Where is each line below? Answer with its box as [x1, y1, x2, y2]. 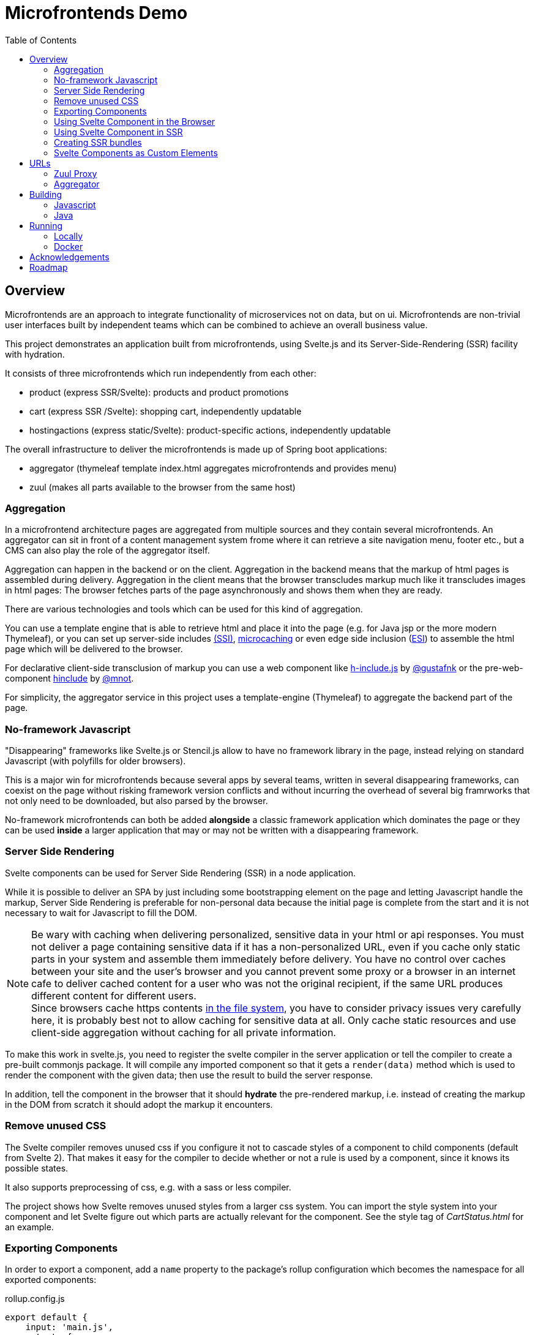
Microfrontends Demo [5, 2, 188, 23]
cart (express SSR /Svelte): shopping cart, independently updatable [29, 405, 302, 416]
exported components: [5, 1274, 97, 1285]
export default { [5, 1312, 88, 1323]
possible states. [5, 1162, 69, 1173]
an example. [5, 1221, 54, 1232]
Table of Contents [5, 34, 77, 45]
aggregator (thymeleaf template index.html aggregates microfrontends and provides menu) [29, 462, 397, 473]
